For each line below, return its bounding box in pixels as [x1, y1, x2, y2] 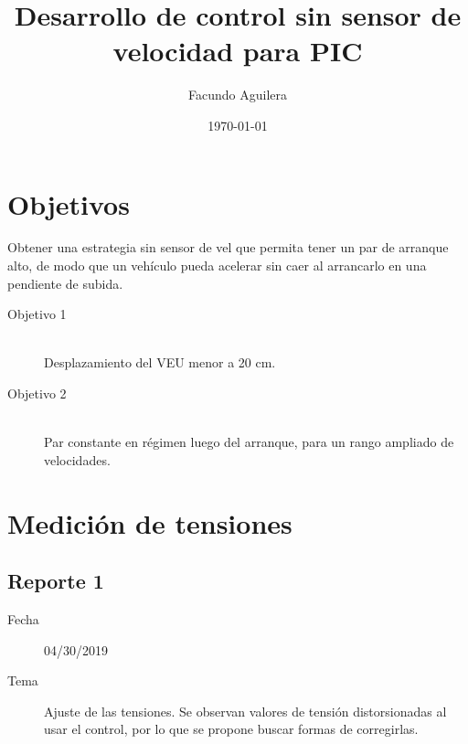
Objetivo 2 [7, 384, 67, 402]
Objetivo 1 [7, 304, 67, 324]
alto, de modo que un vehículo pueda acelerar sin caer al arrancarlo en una [7, 256, 427, 275]
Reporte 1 [7, 567, 104, 595]
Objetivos [7, 185, 130, 222]
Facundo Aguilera [188, 85, 287, 104]
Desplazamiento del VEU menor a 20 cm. [44, 353, 276, 372]
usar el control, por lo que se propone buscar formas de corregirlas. [44, 719, 419, 739]
